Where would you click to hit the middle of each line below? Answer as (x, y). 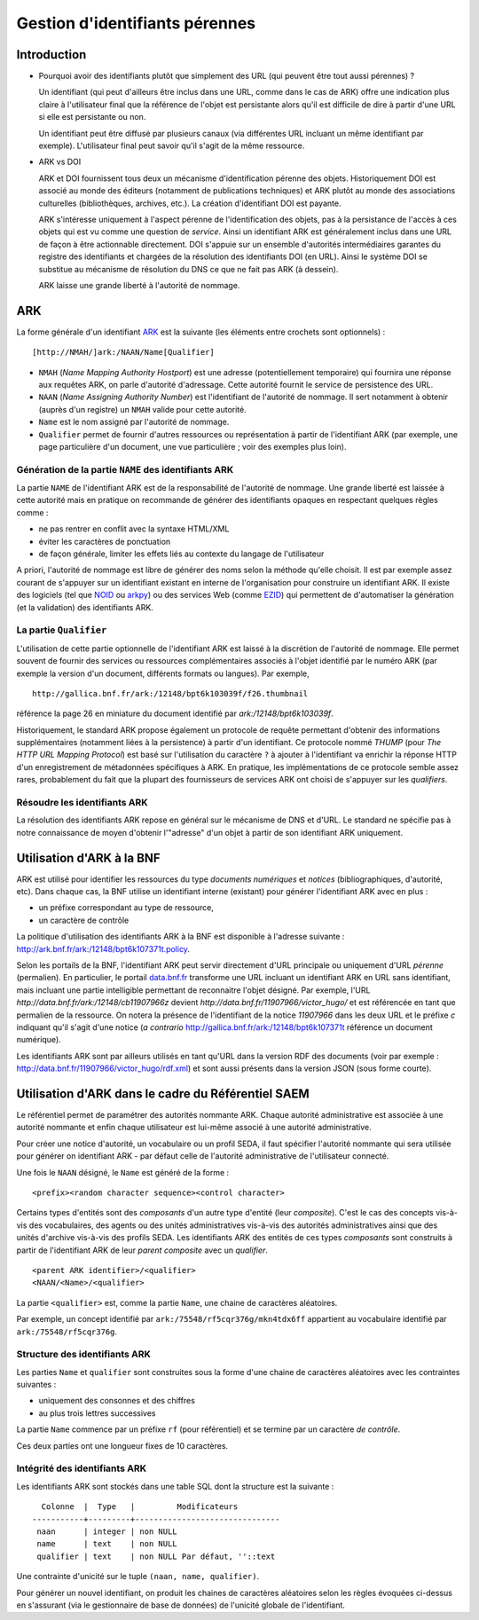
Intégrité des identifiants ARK (81, 1468)
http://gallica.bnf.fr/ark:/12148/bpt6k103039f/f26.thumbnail (170, 693)
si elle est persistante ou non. (92, 117)
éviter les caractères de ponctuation (105, 541)
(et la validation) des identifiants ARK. (85, 607)
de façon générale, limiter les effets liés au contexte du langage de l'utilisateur (181, 554)
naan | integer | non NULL (107, 1531)
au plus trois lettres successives (97, 1413)
